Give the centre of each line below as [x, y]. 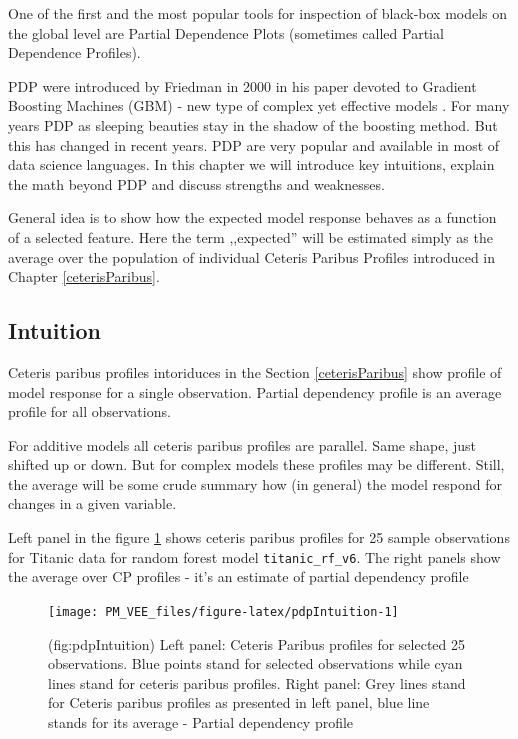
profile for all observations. [89, 411]
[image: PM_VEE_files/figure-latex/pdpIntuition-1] [223, 611]
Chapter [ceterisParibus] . [84, 276]
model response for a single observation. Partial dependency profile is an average [255, 391]
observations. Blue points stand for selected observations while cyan [255, 663]
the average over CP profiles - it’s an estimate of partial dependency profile [238, 576]
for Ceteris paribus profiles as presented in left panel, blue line [239, 702]
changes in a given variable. [92, 503]
